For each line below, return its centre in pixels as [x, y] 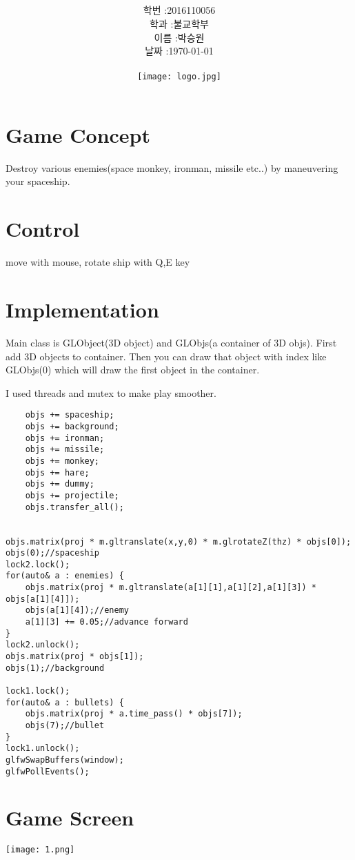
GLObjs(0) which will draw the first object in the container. [133, 370]
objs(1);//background [55, 668]
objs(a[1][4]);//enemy [77, 610]
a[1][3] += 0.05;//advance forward [106, 622]
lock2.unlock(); [43, 645]
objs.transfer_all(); [74, 507]
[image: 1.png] [40, 850]
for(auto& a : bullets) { [65, 702]
